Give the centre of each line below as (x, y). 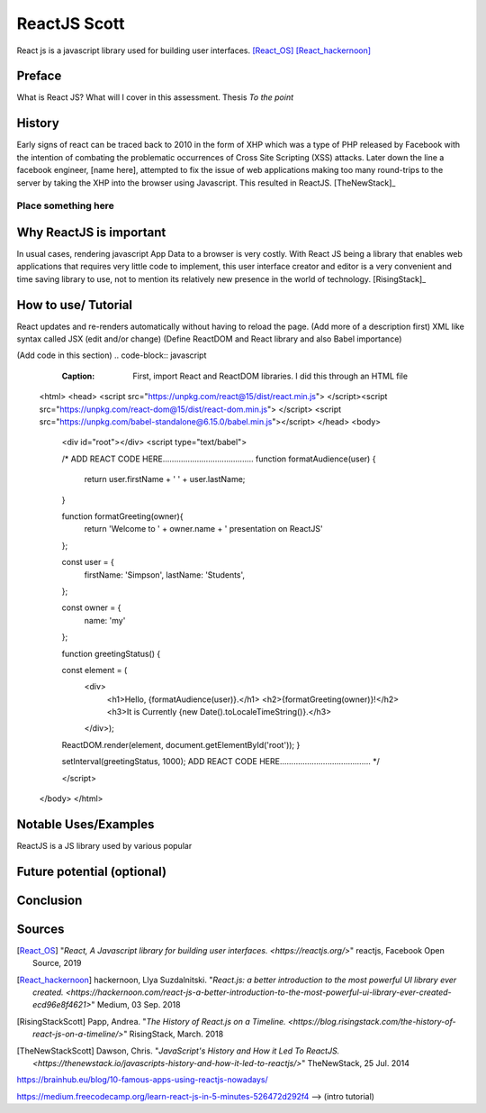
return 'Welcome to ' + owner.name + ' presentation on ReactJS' (203, 529)
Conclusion (49, 900)
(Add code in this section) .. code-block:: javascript (112, 355)
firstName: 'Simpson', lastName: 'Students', (165, 575)
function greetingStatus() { (111, 653)
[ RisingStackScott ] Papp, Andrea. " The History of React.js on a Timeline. (152, 1021)
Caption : (78, 376)
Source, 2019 (57, 963)
